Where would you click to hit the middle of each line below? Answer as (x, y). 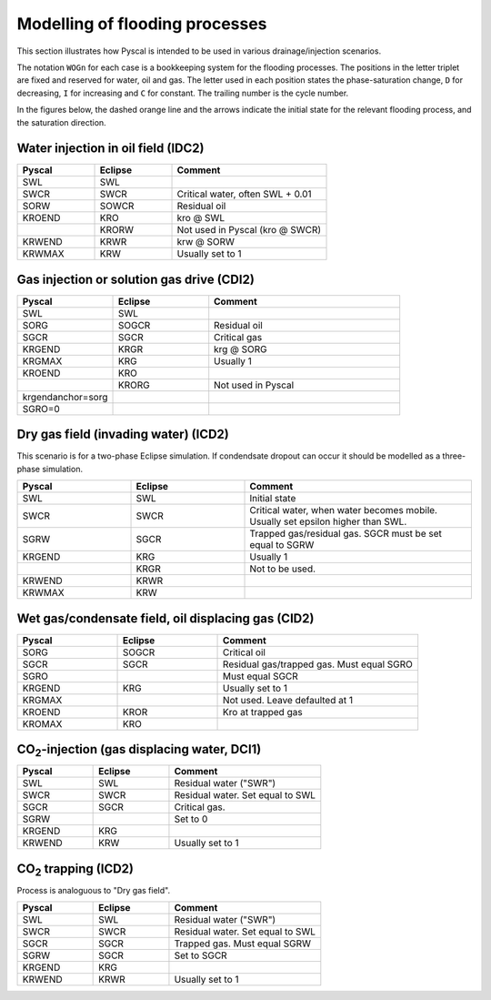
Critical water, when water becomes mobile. (344, 510)
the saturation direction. (61, 122)
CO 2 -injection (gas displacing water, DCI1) (139, 751)
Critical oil (244, 652)
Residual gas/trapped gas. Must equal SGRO (318, 664)
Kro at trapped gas (263, 712)
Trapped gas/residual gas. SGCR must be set (346, 534)
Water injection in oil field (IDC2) (110, 149)
